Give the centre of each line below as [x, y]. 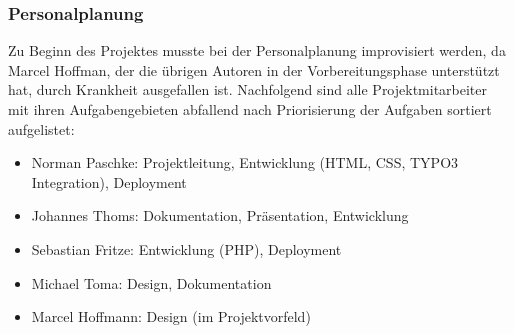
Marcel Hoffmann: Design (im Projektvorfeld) [171, 316]
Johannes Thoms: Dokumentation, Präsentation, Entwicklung [220, 215]
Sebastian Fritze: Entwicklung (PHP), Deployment [186, 248]
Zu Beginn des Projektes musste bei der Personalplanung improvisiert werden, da [257, 50]
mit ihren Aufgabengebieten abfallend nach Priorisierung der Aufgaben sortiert [250, 109]
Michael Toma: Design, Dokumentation [151, 282]
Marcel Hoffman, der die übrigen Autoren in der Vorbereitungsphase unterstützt [254, 69]
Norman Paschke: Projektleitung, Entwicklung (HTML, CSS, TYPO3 [245, 162]
